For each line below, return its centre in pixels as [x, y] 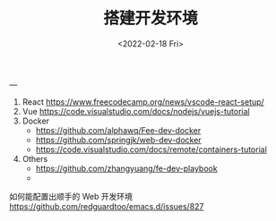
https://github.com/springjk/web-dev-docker [118, 140]
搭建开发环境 [150, 18]
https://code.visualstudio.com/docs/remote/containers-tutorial [151, 149]
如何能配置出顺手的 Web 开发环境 [71, 196]
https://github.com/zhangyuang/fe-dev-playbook [126, 168]
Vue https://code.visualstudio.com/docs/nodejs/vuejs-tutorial [136, 111]
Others [35, 158]
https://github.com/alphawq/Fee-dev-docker [118, 130]
